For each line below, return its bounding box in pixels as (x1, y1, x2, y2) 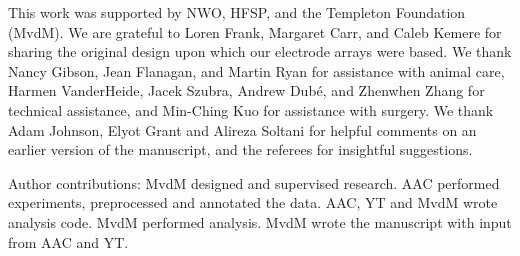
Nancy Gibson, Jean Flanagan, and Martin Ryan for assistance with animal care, (8, 60, 505, 81)
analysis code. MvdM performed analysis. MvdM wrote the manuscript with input (8, 211, 512, 232)
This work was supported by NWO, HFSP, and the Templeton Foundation (8, 2, 466, 22)
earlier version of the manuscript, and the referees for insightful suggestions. (8, 139, 473, 160)
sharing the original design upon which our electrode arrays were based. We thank (8, 41, 512, 62)
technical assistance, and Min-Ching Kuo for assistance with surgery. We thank (8, 99, 494, 120)
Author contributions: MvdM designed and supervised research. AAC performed (8, 172, 500, 193)
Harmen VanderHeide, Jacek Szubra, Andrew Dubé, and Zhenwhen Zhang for (8, 80, 485, 101)
